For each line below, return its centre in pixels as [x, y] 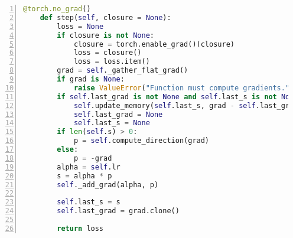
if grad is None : [91, 79]
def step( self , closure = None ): [105, 17]
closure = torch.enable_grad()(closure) [154, 44]
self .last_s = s [89, 202]
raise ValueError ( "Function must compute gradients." [182, 88]
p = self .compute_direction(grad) [141, 141]
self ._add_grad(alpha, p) [108, 185]
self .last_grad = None [118, 114]
